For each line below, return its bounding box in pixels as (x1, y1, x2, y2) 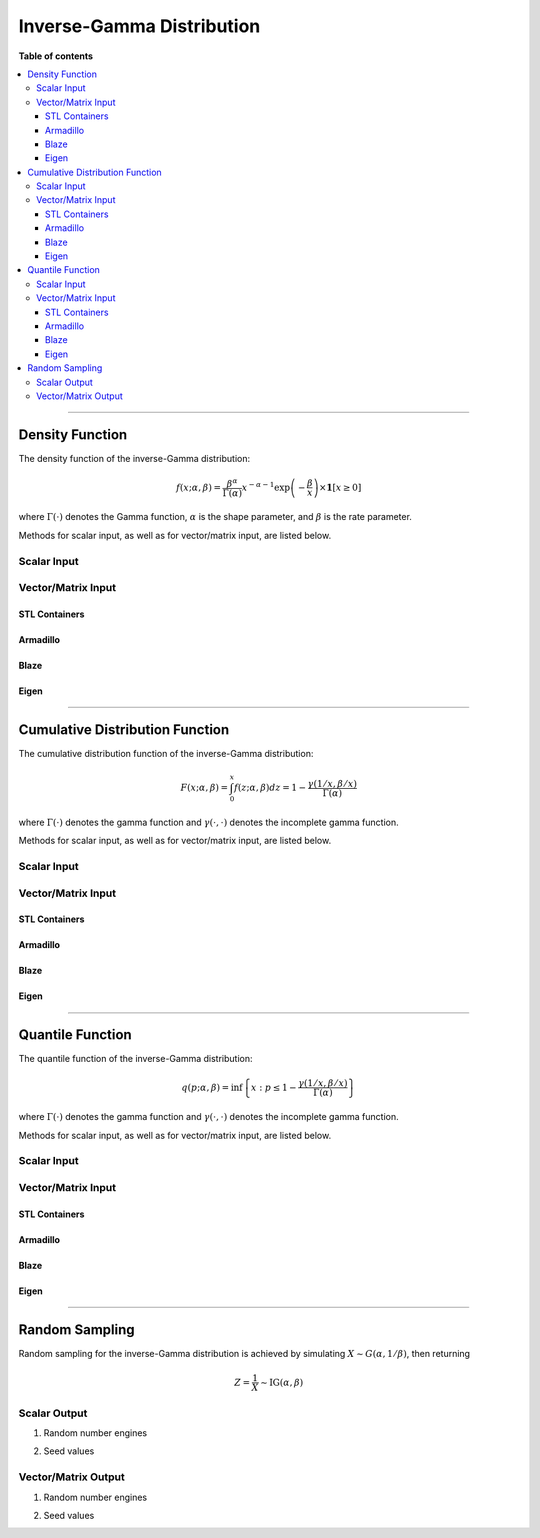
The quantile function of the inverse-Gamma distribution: (18, 1053, 253, 1065)
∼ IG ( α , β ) (260, 1376, 304, 1388)
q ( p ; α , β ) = (181, 1081, 230, 1093)
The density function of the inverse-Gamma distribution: (18, 452, 250, 464)
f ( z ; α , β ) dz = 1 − (233, 782, 307, 794)
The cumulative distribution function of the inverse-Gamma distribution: (18, 747, 314, 759)
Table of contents (18, 50, 94, 62)
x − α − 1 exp (241, 480, 290, 493)
